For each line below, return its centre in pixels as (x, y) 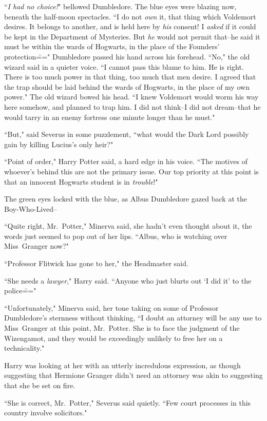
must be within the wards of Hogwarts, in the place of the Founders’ (112, 46)
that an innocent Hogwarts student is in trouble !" (81, 181)
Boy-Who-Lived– (31, 208)
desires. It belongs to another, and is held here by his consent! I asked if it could (130, 26)
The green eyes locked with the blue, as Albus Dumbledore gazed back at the (126, 199)
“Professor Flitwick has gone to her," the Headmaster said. (96, 263)
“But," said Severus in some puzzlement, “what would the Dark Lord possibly (127, 134)
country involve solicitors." (46, 413)
